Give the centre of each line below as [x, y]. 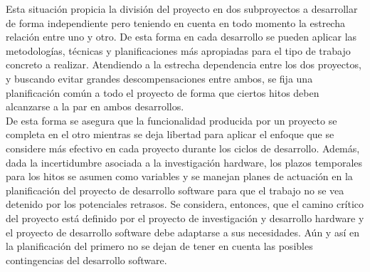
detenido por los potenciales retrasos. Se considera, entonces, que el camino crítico [185, 204]
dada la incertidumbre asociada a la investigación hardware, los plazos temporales [184, 162]
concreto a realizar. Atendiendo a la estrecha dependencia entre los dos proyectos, [184, 64]
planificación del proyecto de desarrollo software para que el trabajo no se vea [175, 190]
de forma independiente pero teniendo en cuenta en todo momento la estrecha [175, 22]
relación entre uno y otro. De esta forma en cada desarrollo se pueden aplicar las [181, 37]
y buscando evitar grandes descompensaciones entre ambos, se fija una [159, 78]
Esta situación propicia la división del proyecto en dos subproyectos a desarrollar [182, 9]
